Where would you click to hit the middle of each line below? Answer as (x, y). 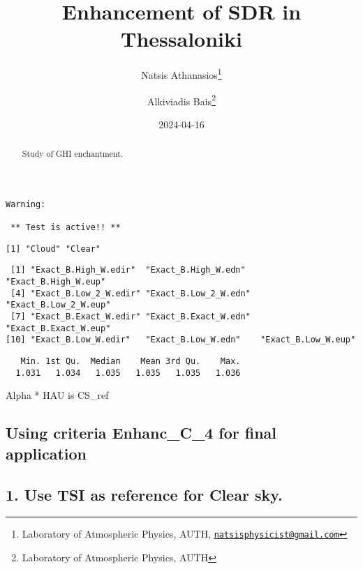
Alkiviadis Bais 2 (181, 100)
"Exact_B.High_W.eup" (56, 282)
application (46, 453)
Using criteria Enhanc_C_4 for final (141, 433)
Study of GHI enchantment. (73, 154)
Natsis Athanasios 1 (181, 74)
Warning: (26, 204)
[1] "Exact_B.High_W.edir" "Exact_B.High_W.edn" (128, 270)
